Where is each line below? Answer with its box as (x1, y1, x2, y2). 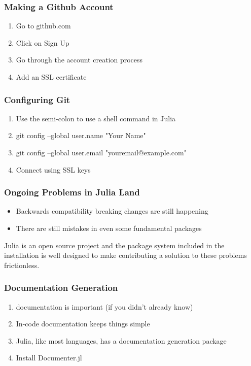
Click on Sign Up (16, 37, 69, 48)
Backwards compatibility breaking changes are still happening (16, 206, 208, 216)
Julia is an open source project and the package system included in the (4, 240, 225, 250)
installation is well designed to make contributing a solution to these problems (4, 250, 247, 260)
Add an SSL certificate (16, 72, 87, 82)
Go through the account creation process (16, 54, 143, 65)
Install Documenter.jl (16, 352, 82, 363)
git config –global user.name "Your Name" (16, 130, 146, 141)
